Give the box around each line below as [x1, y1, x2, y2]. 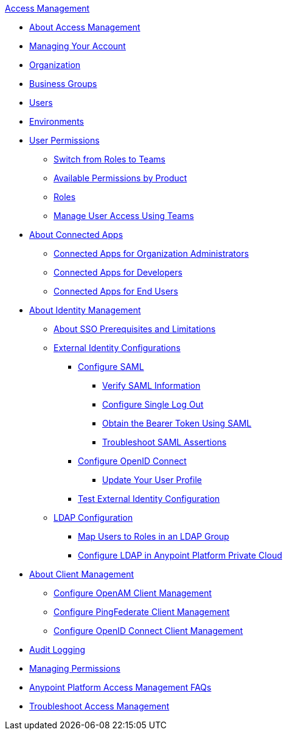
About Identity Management [29, 305, 141, 315]
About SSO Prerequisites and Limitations [54, 324, 216, 334]
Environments [29, 116, 84, 127]
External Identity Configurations [54, 343, 181, 353]
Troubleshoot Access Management [29, 701, 170, 711]
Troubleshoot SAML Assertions [102, 437, 227, 447]
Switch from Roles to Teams [54, 154, 165, 164]
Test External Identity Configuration [78, 493, 220, 504]
